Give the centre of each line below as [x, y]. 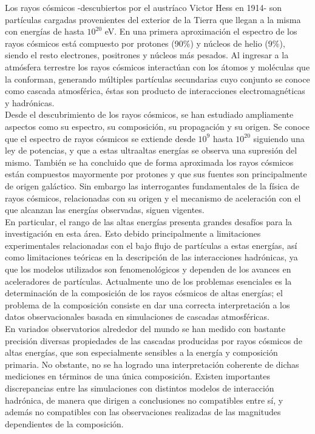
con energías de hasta [45, 31]
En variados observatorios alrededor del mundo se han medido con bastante [145, 329]
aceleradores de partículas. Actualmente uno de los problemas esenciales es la [148, 281]
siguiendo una [279, 138]
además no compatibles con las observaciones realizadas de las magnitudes [143, 412]
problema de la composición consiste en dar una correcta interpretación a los [147, 304]
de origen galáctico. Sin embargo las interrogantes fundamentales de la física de [152, 185]
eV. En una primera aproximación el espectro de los [201, 31]
